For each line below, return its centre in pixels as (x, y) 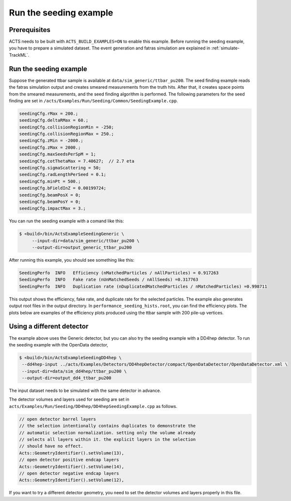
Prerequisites (30, 30)
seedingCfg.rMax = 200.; (49, 113)
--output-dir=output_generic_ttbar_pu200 (82, 248)
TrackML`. (19, 55)
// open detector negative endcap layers (69, 473)
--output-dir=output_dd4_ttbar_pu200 (67, 378)
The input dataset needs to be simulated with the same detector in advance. (85, 391)
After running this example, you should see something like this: (72, 260)
